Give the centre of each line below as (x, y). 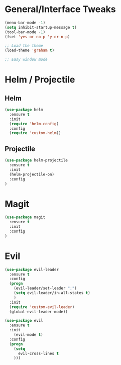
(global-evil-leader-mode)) (39, 312)
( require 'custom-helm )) (35, 133)
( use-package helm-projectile (36, 160)
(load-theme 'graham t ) (30, 51)
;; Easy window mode (26, 60)
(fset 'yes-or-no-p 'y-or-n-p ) (37, 37)
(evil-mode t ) (28, 335)
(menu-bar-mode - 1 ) (25, 23)
